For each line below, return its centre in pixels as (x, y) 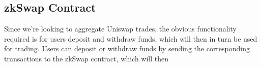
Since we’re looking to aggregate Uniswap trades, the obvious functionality (120, 29)
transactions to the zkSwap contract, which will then (86, 58)
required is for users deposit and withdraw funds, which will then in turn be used (131, 38)
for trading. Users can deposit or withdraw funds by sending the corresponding (127, 48)
